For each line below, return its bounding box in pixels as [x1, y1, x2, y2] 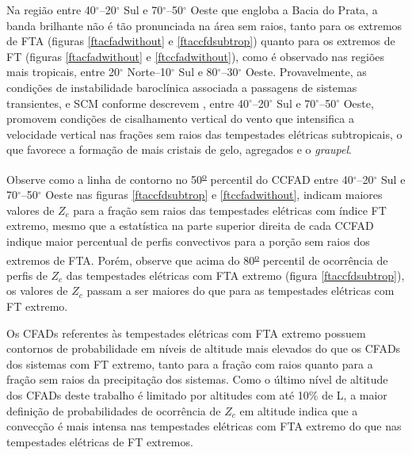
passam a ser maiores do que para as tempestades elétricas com [86, 282, 395, 299]
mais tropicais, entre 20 [6, 63, 120, 80]
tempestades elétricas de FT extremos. [6, 433, 193, 449]
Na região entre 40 [6, 2, 96, 17]
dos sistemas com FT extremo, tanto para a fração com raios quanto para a [6, 355, 373, 372]
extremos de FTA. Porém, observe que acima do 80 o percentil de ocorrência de [6, 249, 388, 268]
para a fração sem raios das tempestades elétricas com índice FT [73, 201, 387, 218]
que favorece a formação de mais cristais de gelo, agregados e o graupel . [6, 141, 352, 158]
